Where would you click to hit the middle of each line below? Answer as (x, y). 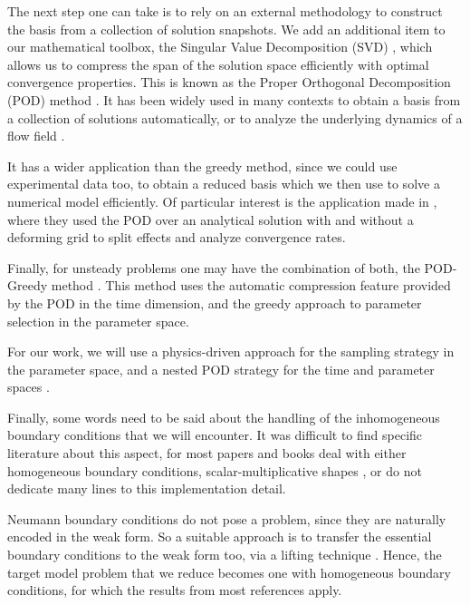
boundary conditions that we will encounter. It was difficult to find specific (215, 435)
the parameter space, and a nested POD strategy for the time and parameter (221, 369)
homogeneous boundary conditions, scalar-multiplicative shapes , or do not (215, 470)
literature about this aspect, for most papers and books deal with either (207, 453)
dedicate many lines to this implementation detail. (147, 488)
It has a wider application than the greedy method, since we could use (202, 166)
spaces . (29, 387)
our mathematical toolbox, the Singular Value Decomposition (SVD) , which (220, 47)
